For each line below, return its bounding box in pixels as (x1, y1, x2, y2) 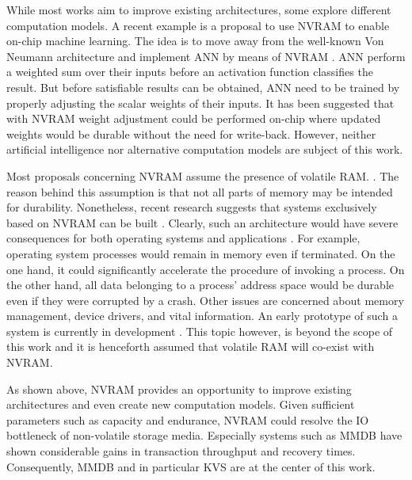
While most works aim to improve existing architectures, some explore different (6, 2, 391, 17)
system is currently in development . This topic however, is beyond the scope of (6, 322, 393, 339)
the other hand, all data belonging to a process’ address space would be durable (6, 276, 395, 293)
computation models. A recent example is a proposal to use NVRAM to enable (6, 17, 390, 33)
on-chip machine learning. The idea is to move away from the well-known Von (6, 32, 384, 49)
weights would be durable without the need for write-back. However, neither (6, 125, 376, 142)
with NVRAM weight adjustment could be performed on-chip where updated (6, 110, 381, 127)
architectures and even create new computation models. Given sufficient (6, 396, 355, 413)
